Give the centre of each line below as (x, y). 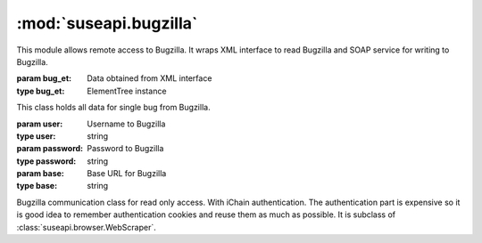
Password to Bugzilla (125, 149)
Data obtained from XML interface (150, 78)
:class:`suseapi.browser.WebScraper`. (86, 227)
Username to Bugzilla (126, 124)
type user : (36, 136)
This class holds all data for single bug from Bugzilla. (113, 108)
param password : (50, 149)
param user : (40, 124)
